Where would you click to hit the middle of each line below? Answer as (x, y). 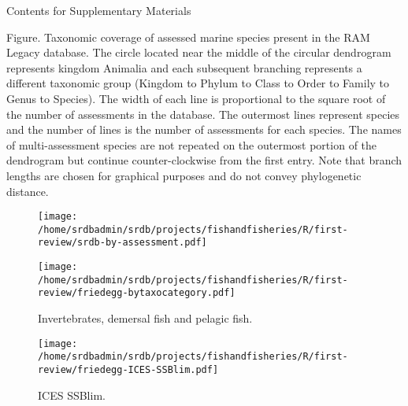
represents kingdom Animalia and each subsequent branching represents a (184, 67)
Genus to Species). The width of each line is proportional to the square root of (196, 98)
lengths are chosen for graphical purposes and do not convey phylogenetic (184, 175)
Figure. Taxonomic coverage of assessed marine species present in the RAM (188, 37)
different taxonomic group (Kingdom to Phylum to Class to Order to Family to (198, 83)
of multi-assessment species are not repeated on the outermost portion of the (192, 144)
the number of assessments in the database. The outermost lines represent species (203, 114)
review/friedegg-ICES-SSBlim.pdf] (128, 369)
